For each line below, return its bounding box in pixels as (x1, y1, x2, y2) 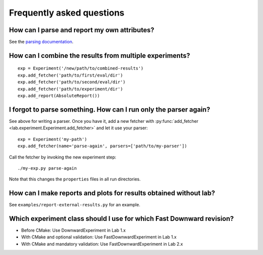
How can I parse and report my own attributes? (9, 26, 154, 34)
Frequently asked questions (9, 7, 125, 18)
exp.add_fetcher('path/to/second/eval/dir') (18, 79, 126, 85)
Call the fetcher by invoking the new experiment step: (9, 154, 116, 160)
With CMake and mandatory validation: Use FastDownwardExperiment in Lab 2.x (21, 241, 183, 247)
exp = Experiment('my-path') (18, 137, 87, 142)
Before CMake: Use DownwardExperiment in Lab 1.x (21, 227, 126, 234)
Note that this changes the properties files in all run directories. (9, 176, 141, 182)
